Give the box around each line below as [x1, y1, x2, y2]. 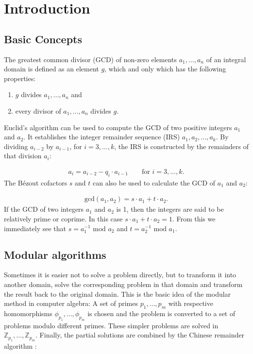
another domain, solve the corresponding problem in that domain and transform [4, 279, 243, 289]
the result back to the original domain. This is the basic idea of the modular [4, 288, 231, 299]
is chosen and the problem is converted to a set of [87, 308, 236, 318]
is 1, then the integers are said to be [116, 204, 224, 214]
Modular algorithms [4, 247, 106, 262]
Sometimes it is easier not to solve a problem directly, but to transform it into [4, 270, 236, 280]
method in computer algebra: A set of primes [4, 298, 138, 308]
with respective [168, 298, 213, 308]
